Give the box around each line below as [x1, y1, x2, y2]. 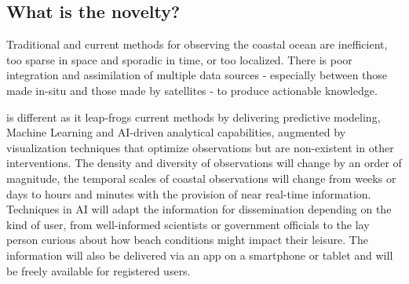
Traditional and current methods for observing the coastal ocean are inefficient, [6, 36, 388, 53]
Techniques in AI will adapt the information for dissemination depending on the [6, 201, 392, 217]
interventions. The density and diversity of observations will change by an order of [6, 155, 402, 171]
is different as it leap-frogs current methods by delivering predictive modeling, [6, 108, 381, 125]
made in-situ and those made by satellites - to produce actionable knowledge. [6, 82, 378, 98]
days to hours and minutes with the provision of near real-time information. [6, 185, 371, 202]
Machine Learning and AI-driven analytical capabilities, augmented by [6, 124, 346, 140]
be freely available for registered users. [6, 262, 191, 279]
